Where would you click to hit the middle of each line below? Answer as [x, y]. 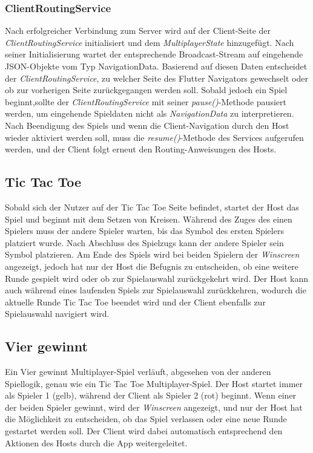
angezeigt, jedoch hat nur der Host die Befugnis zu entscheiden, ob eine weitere [152, 266]
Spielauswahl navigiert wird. [57, 314]
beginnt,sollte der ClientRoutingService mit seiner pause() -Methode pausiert [146, 101]
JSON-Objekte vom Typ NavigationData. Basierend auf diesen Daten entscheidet [156, 66]
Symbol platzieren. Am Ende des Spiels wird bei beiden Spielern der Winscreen [152, 254]
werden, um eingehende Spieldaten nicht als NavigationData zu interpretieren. [150, 113]
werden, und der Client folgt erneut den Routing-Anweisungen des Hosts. [141, 149]
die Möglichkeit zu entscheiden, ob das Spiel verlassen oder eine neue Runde [146, 419]
